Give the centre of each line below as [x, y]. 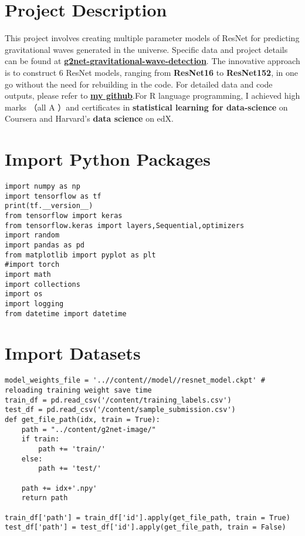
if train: [40, 439]
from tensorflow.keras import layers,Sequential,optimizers [125, 225]
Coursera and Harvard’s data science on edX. [89, 118]
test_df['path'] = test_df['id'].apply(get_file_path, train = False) [145, 527]
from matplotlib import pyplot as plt [80, 255]
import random [32, 235]
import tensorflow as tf [53, 196]
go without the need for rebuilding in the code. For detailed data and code [139, 84]
